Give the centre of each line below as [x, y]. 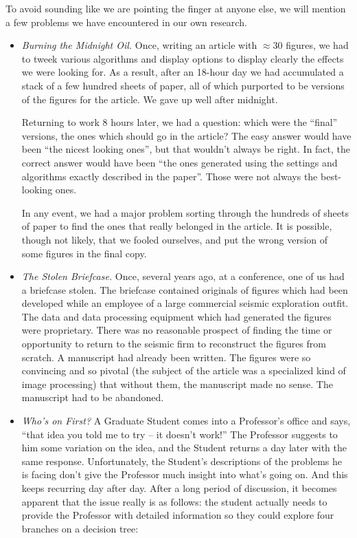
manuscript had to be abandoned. [93, 397]
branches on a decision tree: [80, 528]
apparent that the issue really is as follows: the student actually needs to [174, 501]
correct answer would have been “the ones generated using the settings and [180, 162]
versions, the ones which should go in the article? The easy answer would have [186, 135]
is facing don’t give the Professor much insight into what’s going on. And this [185, 474]
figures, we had [317, 45]
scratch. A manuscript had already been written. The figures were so [166, 357]
